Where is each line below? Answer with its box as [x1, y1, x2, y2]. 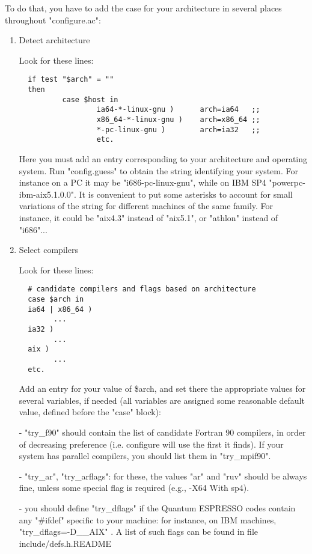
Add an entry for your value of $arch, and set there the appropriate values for [19, 382, 306, 395]
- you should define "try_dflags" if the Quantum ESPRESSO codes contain [19, 501, 296, 514]
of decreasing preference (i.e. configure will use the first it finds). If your [19, 437, 284, 450]
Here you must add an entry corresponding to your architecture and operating [19, 152, 308, 165]
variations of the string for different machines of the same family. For [19, 199, 274, 212]
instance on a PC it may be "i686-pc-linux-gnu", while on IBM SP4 [19, 176, 266, 189]
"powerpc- [269, 176, 305, 189]
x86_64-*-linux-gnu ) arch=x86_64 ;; [96, 115, 260, 124]
